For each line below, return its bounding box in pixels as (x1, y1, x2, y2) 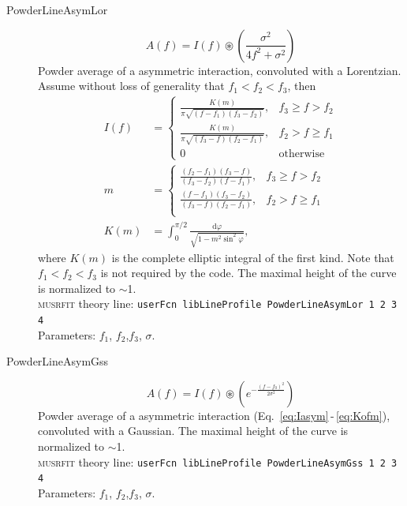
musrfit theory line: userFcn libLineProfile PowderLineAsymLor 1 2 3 (38, 295, 398, 312)
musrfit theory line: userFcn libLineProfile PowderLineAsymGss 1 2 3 (38, 453, 398, 470)
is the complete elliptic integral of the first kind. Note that (111, 249, 394, 265)
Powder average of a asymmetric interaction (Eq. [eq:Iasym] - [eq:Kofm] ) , (38, 407, 390, 423)
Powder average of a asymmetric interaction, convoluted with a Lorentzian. (38, 62, 401, 78)
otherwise (278, 148, 325, 160)
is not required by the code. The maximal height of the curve (100, 264, 397, 281)
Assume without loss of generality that (38, 77, 225, 94)
